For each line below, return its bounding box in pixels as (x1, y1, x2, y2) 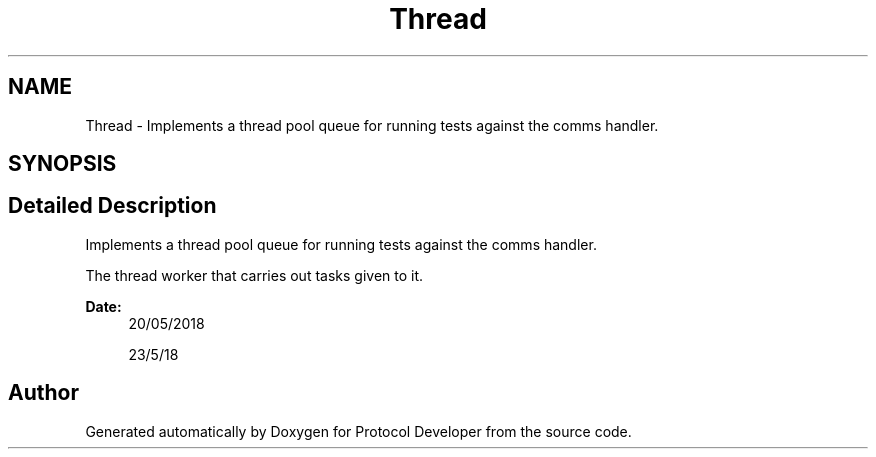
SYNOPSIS (8, 151, 117, 177)
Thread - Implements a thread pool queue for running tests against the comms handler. (85, 116, 659, 134)
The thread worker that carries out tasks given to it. (85, 266, 424, 284)
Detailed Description (8, 193, 217, 219)
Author (8, 380, 79, 406)
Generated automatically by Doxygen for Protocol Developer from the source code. (85, 422, 632, 440)
